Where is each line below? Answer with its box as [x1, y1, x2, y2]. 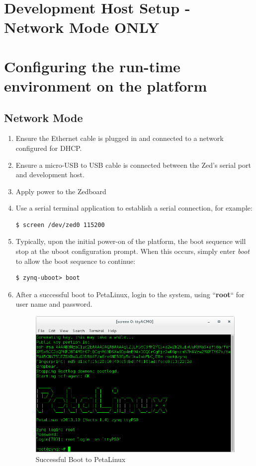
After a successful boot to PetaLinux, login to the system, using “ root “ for [15, 289, 245, 299]
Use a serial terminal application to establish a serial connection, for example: [15, 203, 253, 213]
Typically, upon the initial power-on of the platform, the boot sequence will [15, 236, 246, 246]
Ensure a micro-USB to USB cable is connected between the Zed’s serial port [15, 159, 251, 170]
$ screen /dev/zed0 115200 [15, 221, 105, 229]
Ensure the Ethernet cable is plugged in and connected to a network [15, 133, 224, 143]
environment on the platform [4, 75, 207, 96]
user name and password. [15, 299, 92, 309]
